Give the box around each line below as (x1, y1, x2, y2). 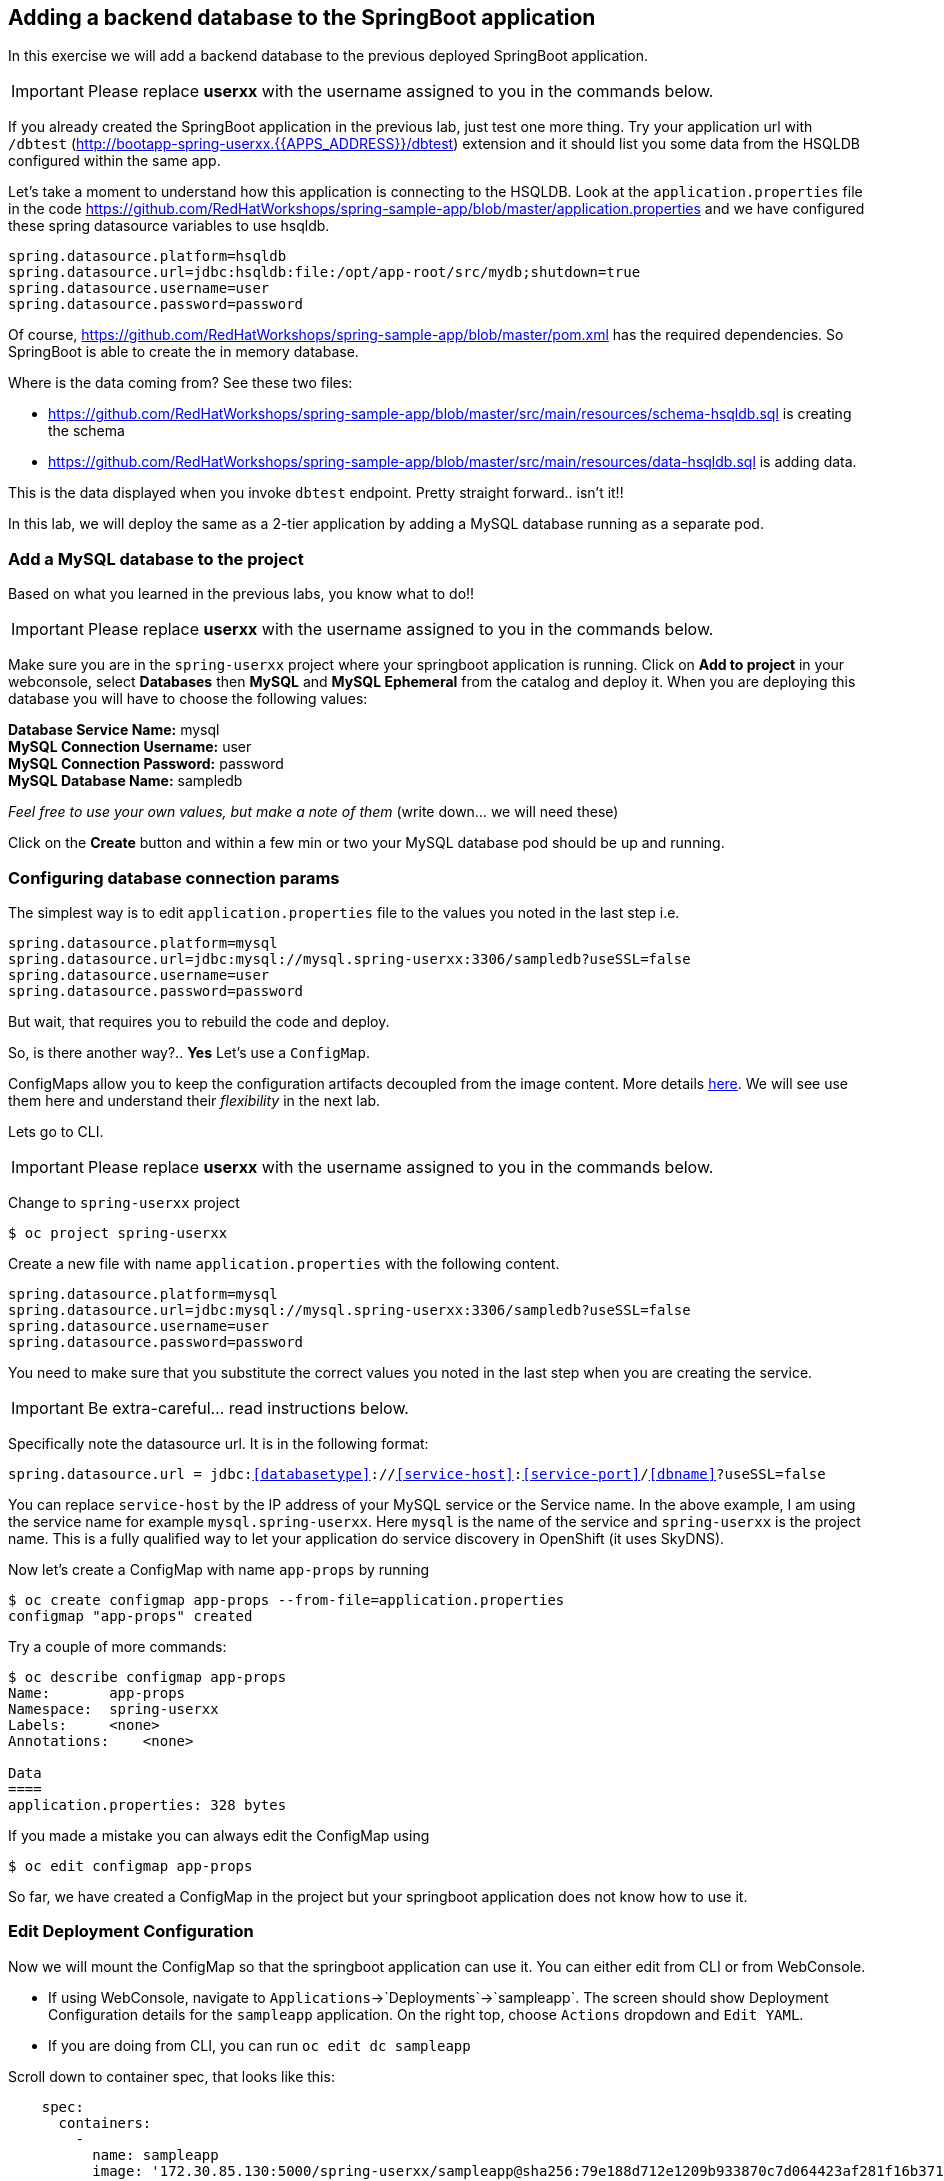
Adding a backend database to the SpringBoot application (8, 5, 596, 30)
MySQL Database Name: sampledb (8, 772, 243, 790)
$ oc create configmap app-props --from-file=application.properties (8, 1591, 565, 1608)
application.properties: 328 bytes (8, 1796, 287, 1813)
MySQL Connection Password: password (8, 755, 284, 773)
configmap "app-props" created (8, 1607, 253, 1624)
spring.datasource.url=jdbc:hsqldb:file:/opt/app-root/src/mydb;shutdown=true (8, 264, 641, 281)
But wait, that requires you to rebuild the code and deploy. (8, 1012, 390, 1030)
